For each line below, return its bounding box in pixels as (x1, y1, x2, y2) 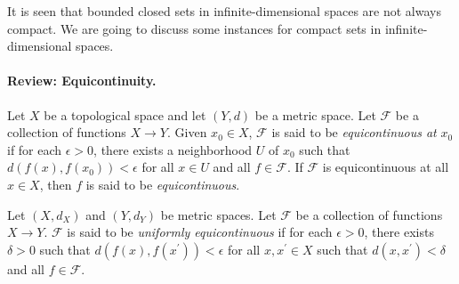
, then (39, 174, 72, 193)
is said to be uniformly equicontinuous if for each (67, 223, 333, 241)
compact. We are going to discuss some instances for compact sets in (7, 19, 382, 37)
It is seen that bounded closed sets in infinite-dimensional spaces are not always (7, 2, 441, 20)
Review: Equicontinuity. (7, 71, 157, 90)
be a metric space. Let (254, 105, 376, 124)
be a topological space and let (44, 105, 206, 124)
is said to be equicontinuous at (271, 123, 437, 142)
